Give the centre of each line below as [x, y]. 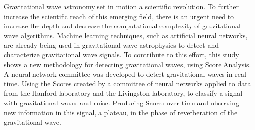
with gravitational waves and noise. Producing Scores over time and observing [122, 102]
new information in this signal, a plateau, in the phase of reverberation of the [121, 112]
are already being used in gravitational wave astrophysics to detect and [112, 45]
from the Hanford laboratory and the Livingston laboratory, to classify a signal [123, 93]
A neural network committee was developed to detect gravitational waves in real [125, 74]
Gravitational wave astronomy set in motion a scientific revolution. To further [121, 6]
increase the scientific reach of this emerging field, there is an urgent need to [119, 16]
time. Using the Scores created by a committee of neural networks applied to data [127, 83]
